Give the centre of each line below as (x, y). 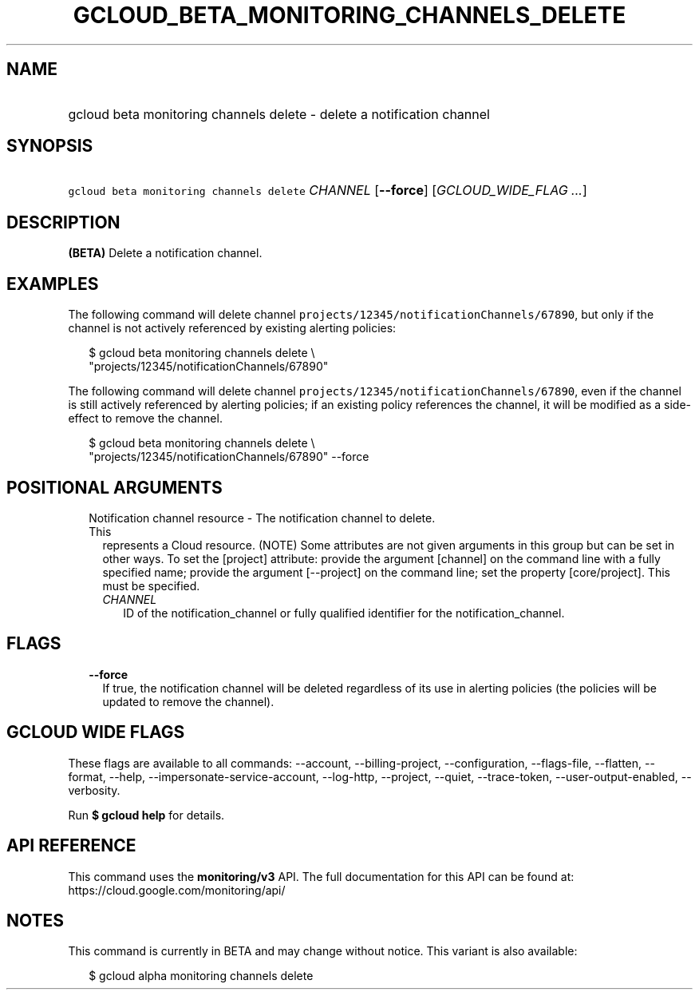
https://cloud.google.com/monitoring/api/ (177, 890)
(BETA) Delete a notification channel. (165, 253)
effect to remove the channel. (145, 419)
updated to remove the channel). (188, 701)
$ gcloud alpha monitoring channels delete (201, 976)
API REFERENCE (71, 846)
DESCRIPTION (63, 222)
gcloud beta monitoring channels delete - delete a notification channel (279, 114)
